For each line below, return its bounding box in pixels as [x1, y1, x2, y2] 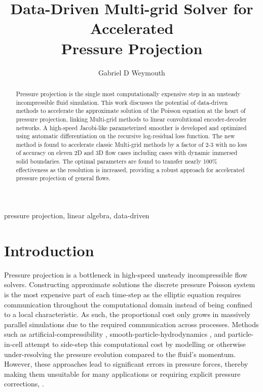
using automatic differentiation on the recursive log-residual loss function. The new [16, 132, 235, 140]
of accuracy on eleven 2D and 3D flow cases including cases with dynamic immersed [16, 148, 238, 157]
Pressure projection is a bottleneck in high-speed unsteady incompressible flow [4, 269, 248, 280]
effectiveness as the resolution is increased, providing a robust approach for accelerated [16, 165, 245, 174]
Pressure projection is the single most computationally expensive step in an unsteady [16, 89, 241, 98]
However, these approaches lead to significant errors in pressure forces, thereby [4, 359, 248, 369]
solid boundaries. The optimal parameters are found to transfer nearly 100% [16, 157, 217, 166]
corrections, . [4, 378, 44, 389]
